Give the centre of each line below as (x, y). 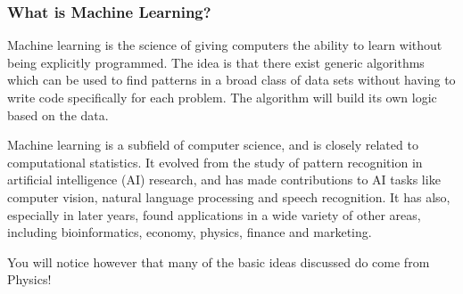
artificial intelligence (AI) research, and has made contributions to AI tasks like (224, 180)
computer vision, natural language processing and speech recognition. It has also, (229, 196)
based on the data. (58, 114)
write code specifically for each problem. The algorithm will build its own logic (222, 97)
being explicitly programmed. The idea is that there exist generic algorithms (216, 62)
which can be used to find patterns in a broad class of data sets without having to (231, 80)
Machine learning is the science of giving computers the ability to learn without (225, 45)
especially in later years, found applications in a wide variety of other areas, (214, 214)
